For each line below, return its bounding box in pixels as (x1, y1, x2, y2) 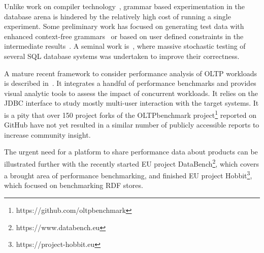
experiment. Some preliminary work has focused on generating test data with (4, 21, 244, 31)
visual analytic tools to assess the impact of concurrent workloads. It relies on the (4, 87, 258, 98)
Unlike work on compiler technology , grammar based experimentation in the (4, 1, 245, 11)
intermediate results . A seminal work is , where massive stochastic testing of (4, 41, 246, 51)
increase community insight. (4, 129, 91, 140)
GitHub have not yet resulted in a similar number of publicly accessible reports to (4, 119, 259, 130)
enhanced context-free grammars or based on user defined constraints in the (4, 30, 244, 41)
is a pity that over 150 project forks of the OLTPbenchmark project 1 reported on (4, 108, 257, 120)
